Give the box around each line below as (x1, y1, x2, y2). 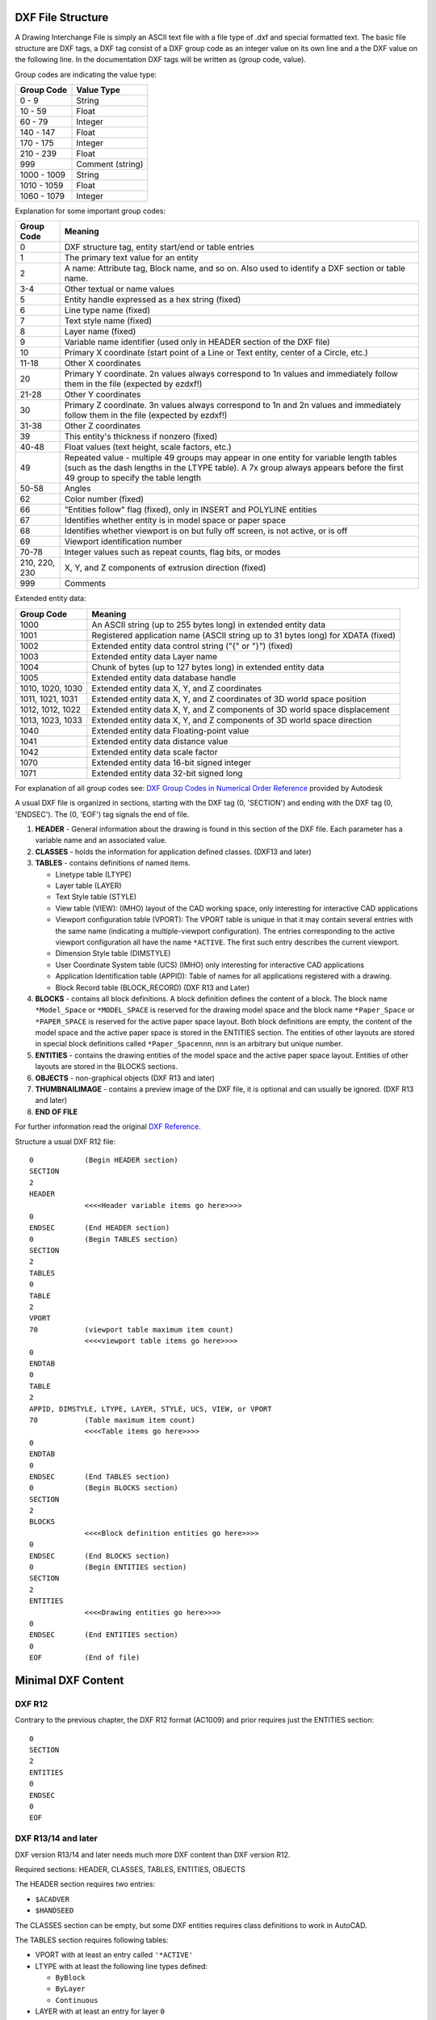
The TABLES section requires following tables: (15, 1935, 169, 1945)
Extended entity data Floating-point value (91, 725, 249, 736)
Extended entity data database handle (91, 671, 237, 683)
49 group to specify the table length (64, 473, 202, 484)
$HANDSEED (35, 1906, 74, 1915)
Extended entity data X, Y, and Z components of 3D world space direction (91, 714, 372, 726)
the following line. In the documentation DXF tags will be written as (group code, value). (15, 55, 307, 65)
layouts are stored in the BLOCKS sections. (35, 1062, 178, 1071)
